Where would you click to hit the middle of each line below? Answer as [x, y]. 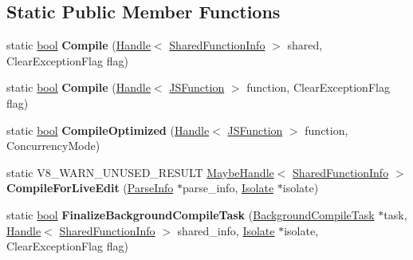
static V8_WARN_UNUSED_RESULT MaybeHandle [140, 172]
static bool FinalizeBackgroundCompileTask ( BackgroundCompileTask [191, 214]
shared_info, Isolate [226, 230]
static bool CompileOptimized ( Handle [108, 130]
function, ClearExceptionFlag [318, 87]
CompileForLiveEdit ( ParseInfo [90, 188]
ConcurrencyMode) [53, 146]
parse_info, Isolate [228, 188]
